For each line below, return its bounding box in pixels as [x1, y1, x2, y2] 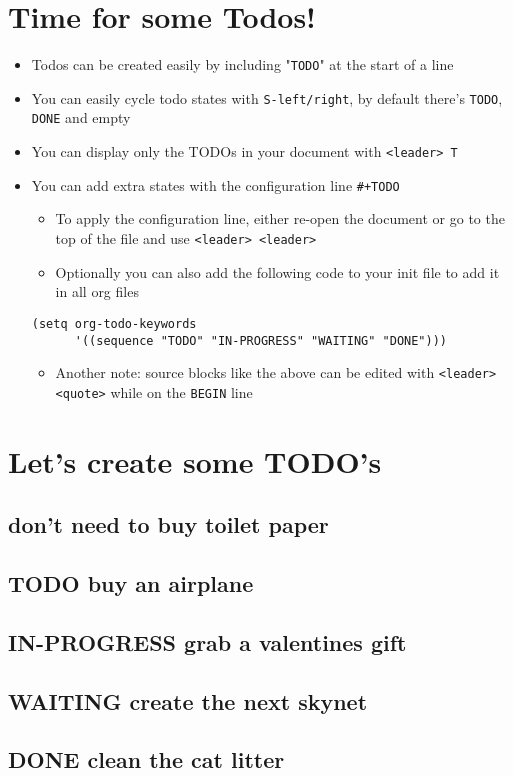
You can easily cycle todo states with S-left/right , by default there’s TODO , [31, 87, 503, 108]
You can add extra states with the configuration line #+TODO [31, 174, 400, 195]
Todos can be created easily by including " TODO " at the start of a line [31, 54, 454, 75]
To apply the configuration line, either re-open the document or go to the [55, 208, 505, 229]
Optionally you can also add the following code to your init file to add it [55, 261, 500, 282]
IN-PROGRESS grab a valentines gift [8, 626, 407, 657]
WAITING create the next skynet [8, 685, 368, 716]
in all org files [55, 281, 139, 302]
